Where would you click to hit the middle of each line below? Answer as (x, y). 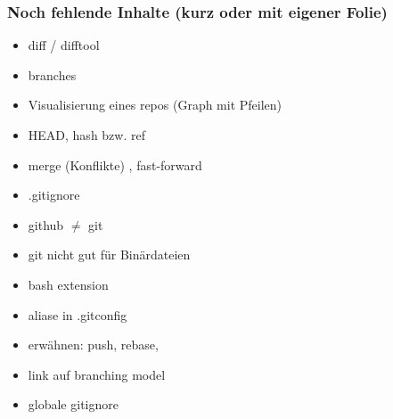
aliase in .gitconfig (78, 314)
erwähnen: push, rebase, (93, 345)
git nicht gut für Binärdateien (109, 255)
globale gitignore (73, 404)
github (46, 224)
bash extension (68, 284)
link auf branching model (97, 374)
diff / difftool (64, 45)
